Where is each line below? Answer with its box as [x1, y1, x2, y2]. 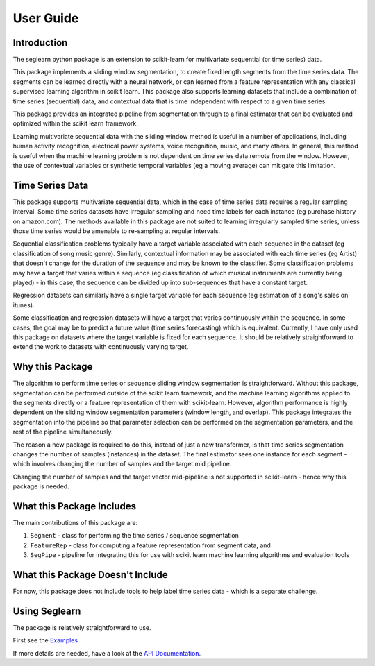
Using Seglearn [12, 605, 81, 617]
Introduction [12, 37, 68, 49]
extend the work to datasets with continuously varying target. [12, 343, 189, 351]
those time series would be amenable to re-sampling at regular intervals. [12, 227, 221, 235]
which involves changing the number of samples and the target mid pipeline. [12, 460, 232, 468]
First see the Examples [12, 636, 78, 644]
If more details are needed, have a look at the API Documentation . [12, 649, 201, 657]
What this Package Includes [12, 500, 137, 512]
